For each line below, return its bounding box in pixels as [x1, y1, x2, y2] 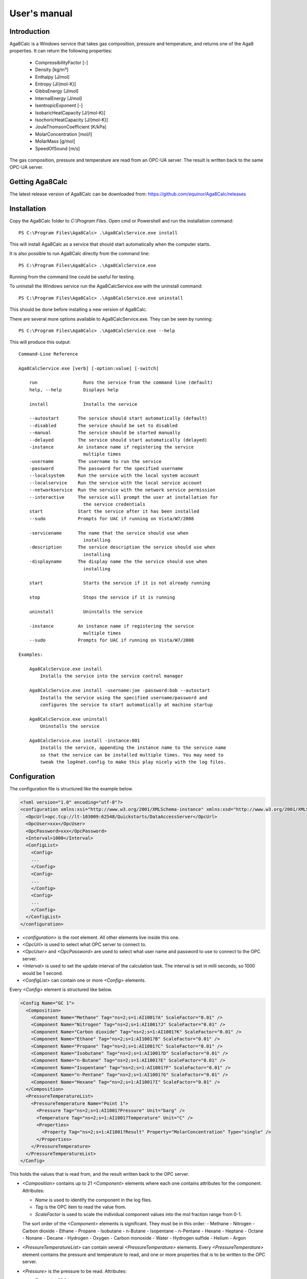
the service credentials [83, 501, 146, 508]
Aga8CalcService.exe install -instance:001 [29, 737, 140, 743]
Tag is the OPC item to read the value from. [35, 1204, 126, 1210]
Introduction [9, 27, 50, 36]
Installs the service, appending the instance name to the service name [40, 745, 227, 751]
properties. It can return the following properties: [9, 48, 113, 54]
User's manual [9, 8, 73, 19]
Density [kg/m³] [35, 67, 69, 73]
